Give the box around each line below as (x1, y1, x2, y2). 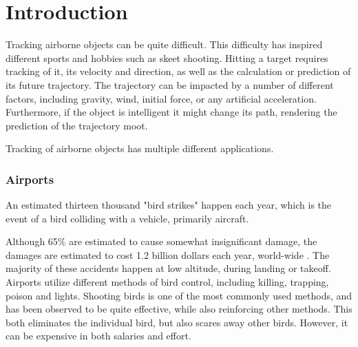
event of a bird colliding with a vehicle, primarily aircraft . (6, 211, 249, 225)
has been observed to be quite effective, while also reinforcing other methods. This (6, 302, 352, 316)
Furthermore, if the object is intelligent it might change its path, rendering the (6, 105, 337, 119)
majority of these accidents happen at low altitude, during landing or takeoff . (6, 261, 331, 275)
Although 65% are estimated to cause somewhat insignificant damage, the (6, 234, 317, 249)
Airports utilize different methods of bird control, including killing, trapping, (6, 275, 329, 289)
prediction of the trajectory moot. (6, 118, 148, 132)
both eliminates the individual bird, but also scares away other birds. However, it (6, 315, 348, 329)
